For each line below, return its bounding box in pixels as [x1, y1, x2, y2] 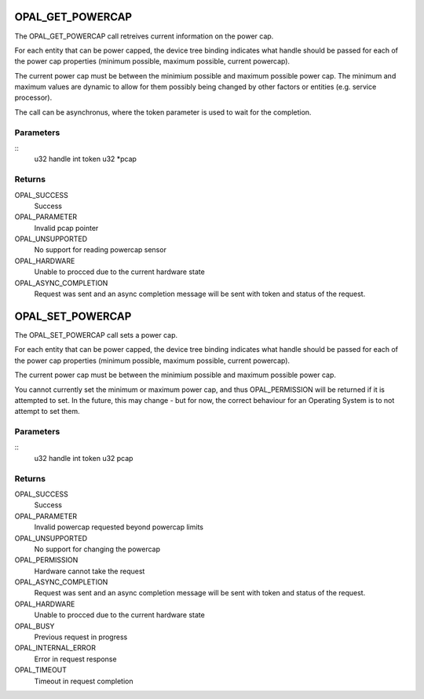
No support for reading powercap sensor [34, 245, 166, 254]
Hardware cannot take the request [34, 566, 145, 576]
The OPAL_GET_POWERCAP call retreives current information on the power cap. [14, 31, 274, 41]
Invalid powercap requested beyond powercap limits [34, 522, 204, 532]
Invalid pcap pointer [34, 223, 99, 232]
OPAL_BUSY [14, 621, 55, 631]
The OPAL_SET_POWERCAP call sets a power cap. [14, 330, 178, 339]
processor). [14, 93, 53, 102]
